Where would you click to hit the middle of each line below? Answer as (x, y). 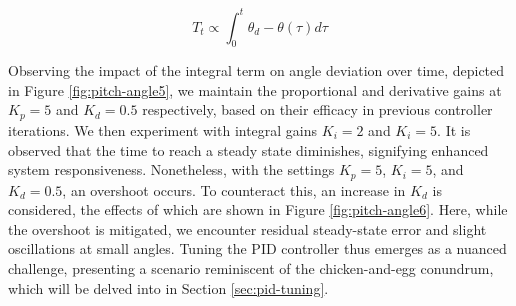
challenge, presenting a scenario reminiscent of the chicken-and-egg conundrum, (251, 267)
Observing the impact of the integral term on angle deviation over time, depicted (256, 70)
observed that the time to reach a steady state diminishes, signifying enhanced (248, 149)
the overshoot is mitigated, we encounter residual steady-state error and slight (247, 228)
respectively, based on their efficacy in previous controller (317, 109)
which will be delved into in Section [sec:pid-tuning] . (168, 287)
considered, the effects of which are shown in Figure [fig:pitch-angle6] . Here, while (258, 209)
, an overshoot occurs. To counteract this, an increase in (234, 189)
